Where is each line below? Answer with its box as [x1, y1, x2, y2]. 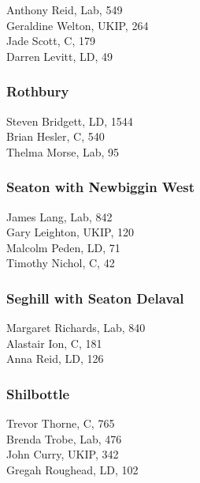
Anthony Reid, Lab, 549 [6, 2, 123, 17]
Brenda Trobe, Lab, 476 [6, 430, 122, 447]
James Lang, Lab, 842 [6, 208, 113, 225]
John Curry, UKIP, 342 [6, 446, 119, 462]
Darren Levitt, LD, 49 [6, 47, 113, 64]
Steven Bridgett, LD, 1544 [6, 112, 133, 129]
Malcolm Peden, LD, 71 [6, 239, 120, 255]
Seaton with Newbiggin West [6, 177, 195, 197]
